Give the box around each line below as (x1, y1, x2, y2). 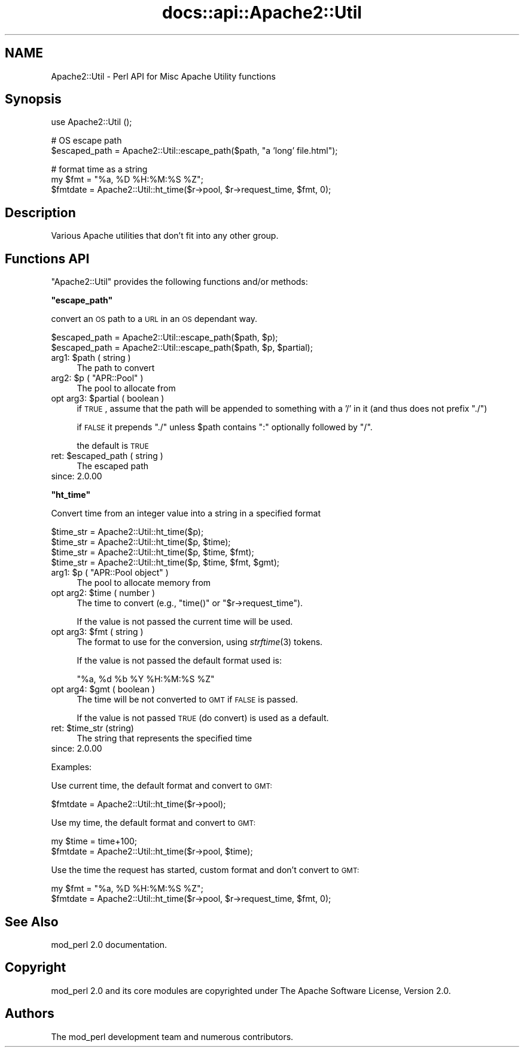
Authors (5, 1006, 54, 1021)
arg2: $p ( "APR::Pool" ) (51, 373, 144, 384)
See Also (5, 914, 59, 929)
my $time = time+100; (51, 836, 138, 847)
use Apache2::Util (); (51, 117, 132, 127)
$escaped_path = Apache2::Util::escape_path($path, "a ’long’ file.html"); (51, 145, 338, 156)
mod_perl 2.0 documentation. (51, 939, 167, 950)
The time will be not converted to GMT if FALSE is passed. (77, 694, 298, 705)
